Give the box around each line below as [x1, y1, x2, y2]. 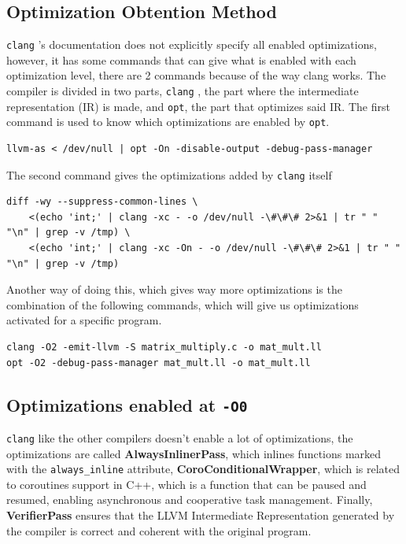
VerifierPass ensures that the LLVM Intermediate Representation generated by [6, 507, 395, 524]
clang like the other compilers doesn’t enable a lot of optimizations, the [6, 429, 353, 446]
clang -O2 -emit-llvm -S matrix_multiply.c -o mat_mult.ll [6, 342, 322, 353]
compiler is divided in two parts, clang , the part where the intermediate [6, 83, 359, 99]
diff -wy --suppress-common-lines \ [6, 196, 198, 208]
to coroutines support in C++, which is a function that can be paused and [6, 476, 367, 492]
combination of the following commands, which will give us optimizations [6, 296, 359, 313]
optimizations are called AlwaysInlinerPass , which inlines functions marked [6, 445, 382, 461]
